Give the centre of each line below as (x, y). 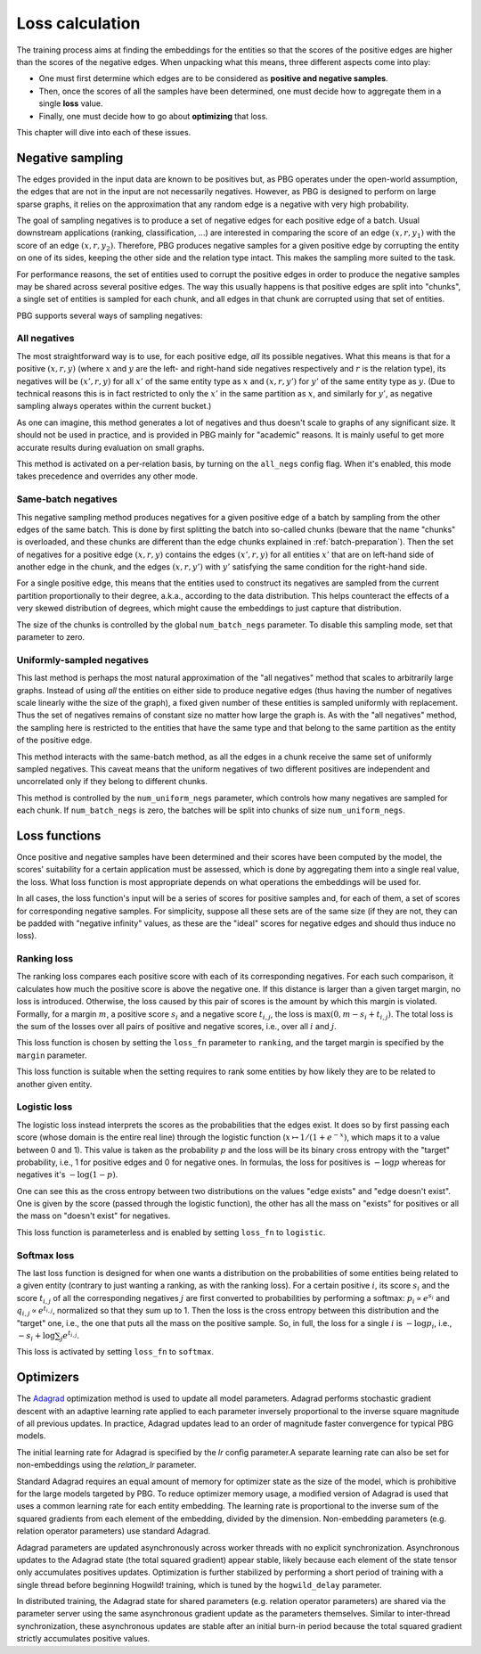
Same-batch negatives (67, 499)
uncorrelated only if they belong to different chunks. (112, 782)
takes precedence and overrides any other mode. (107, 476)
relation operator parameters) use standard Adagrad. (114, 1531)
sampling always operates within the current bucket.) (114, 406)
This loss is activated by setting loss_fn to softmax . (115, 1352)
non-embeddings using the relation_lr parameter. (106, 1465)
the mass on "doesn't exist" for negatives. (94, 1216)
